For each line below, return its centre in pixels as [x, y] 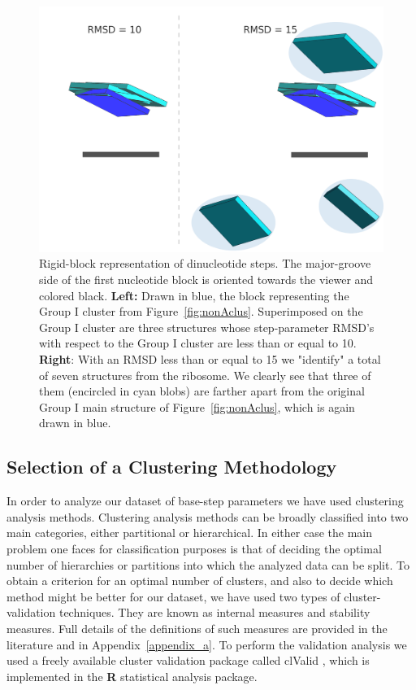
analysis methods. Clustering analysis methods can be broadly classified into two [208, 516]
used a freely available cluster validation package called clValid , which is [188, 660]
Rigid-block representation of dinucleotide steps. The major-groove [205, 263]
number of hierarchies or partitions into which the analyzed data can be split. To [208, 564]
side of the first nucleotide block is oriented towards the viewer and [206, 279]
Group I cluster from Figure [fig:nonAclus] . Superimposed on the [201, 311]
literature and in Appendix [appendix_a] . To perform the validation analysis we [207, 644]
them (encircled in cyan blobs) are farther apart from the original [202, 391]
